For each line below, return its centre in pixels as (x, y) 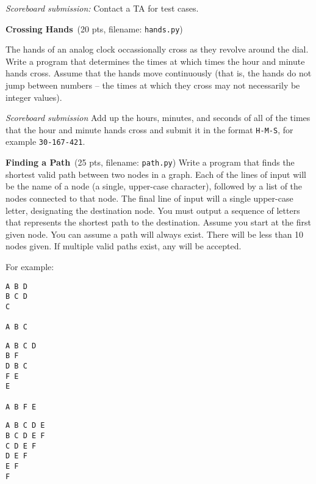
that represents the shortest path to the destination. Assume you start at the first (158, 222)
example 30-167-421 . (45, 141)
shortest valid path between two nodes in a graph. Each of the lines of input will (156, 174)
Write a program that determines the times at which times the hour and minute (155, 61)
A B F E (21, 407)
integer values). (34, 97)
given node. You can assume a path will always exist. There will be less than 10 (155, 234)
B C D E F (25, 436)
